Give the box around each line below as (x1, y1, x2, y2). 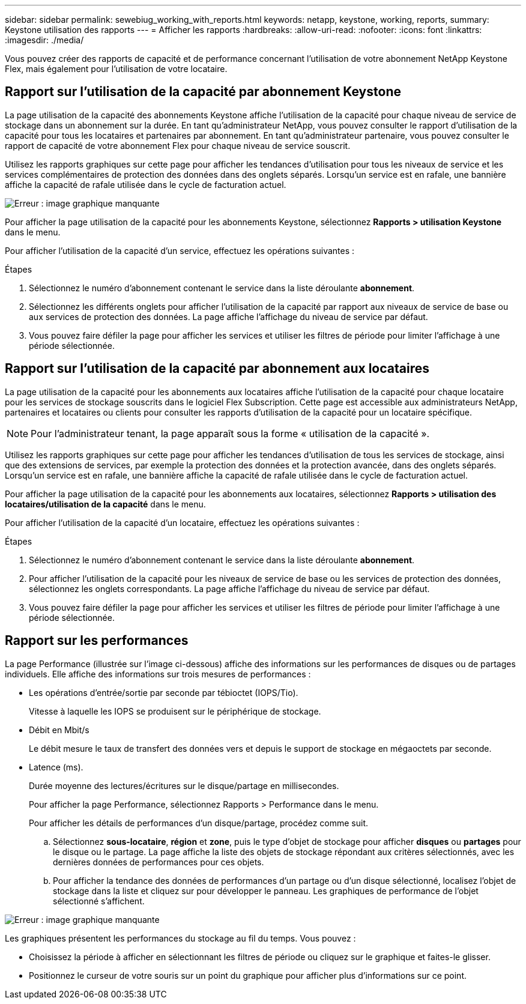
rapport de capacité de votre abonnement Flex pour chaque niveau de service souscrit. (5, 140, 351, 151)
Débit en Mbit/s (29, 724, 89, 735)
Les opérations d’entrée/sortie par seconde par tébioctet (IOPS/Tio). (29, 687, 298, 698)
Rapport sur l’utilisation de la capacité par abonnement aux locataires (5, 361, 429, 376)
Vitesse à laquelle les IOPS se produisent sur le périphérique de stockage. (29, 706, 321, 716)
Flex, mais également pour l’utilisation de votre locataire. (5, 64, 228, 74)
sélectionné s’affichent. (53, 895, 145, 906)
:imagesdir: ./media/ (5, 35, 84, 45)
